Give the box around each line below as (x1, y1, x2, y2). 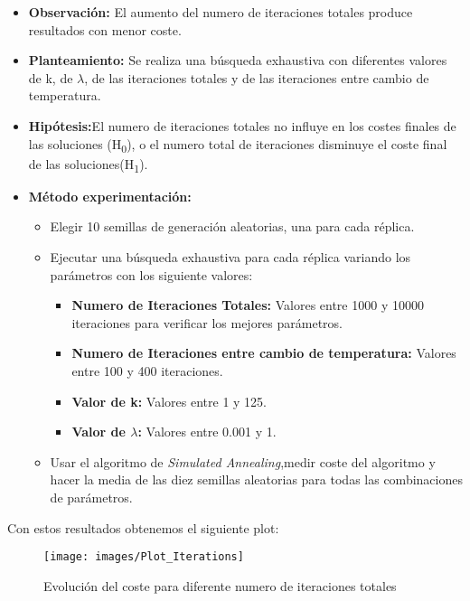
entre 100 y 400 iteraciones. (71, 361, 223, 380)
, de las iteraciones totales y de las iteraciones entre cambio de (84, 68, 429, 87)
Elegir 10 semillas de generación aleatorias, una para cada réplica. (50, 217, 415, 236)
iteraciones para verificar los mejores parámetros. (71, 313, 343, 332)
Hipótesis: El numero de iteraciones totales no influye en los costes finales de (28, 116, 456, 135)
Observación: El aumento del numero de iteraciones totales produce (28, 3, 413, 21)
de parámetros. (50, 487, 133, 506)
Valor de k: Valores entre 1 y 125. (71, 391, 268, 410)
